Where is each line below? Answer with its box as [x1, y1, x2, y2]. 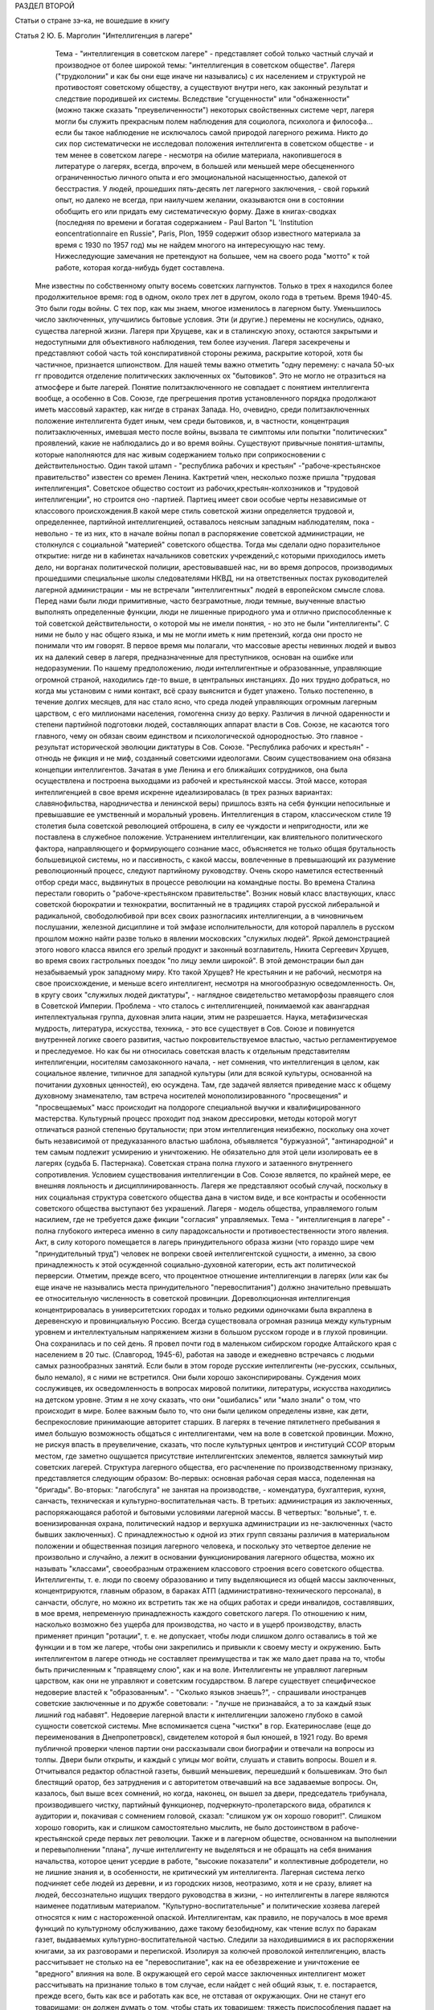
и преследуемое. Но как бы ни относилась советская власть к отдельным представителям [35, 1046, 350, 1056]
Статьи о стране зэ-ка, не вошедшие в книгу [14, 16, 170, 26]
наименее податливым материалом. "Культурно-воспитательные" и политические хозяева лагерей [35, 1901, 381, 1911]
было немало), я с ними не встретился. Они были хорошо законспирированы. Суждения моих [35, 1372, 362, 1382]
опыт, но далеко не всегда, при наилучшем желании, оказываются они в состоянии [55, 195, 345, 205]
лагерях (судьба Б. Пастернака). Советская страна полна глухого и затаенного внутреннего [35, 1159, 353, 1168]
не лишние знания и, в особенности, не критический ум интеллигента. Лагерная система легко [35, 1868, 366, 1877]
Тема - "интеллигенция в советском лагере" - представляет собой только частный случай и [55, 49, 374, 59]
